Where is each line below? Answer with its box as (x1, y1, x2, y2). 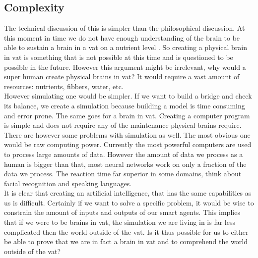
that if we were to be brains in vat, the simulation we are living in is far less (4, 217, 236, 227)
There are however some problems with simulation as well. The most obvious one (4, 129, 251, 140)
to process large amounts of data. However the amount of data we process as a (4, 149, 243, 159)
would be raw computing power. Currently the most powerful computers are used (4, 139, 252, 150)
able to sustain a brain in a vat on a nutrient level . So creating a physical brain (4, 42, 248, 52)
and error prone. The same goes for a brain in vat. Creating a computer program (4, 110, 250, 120)
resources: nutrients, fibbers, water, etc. (4, 81, 124, 91)
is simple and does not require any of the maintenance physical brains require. (4, 120, 242, 130)
